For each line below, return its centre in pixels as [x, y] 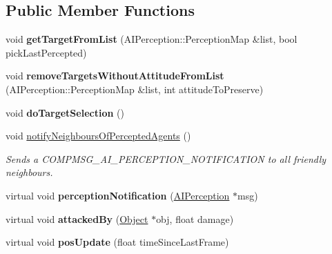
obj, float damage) [195, 218]
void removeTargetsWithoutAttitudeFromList [115, 76]
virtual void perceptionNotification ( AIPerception [118, 195]
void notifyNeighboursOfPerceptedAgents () [98, 136]
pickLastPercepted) [46, 52]
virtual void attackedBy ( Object [77, 218]
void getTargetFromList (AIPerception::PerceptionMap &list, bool [152, 39]
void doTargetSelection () [65, 112]
